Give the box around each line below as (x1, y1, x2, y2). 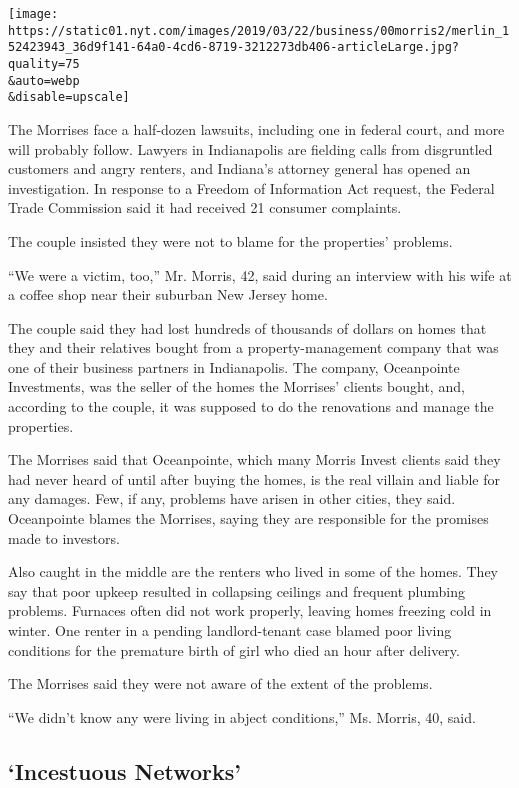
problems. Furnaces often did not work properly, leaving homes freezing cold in (8, 600, 492, 621)
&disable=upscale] (8, 90, 130, 105)
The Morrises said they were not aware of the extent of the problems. (8, 673, 433, 694)
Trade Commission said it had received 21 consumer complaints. (8, 197, 402, 218)
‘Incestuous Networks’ (8, 755, 241, 786)
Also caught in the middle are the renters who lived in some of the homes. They (8, 561, 498, 582)
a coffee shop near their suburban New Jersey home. (8, 284, 328, 305)
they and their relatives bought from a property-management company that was (8, 337, 499, 358)
